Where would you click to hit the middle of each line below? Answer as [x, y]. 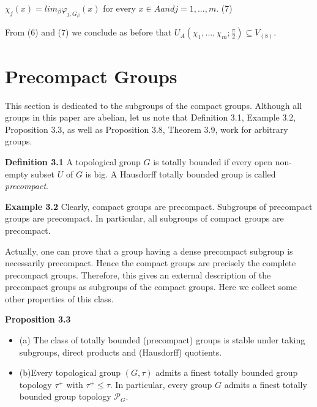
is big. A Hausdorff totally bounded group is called [181, 174]
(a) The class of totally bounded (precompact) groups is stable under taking [162, 340]
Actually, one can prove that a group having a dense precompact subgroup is [149, 251]
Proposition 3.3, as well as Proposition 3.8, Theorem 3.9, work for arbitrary [147, 129]
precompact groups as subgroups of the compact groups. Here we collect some [151, 287]
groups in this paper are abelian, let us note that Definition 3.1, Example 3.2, [151, 117]
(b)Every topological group [70, 372]
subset [43, 174]
